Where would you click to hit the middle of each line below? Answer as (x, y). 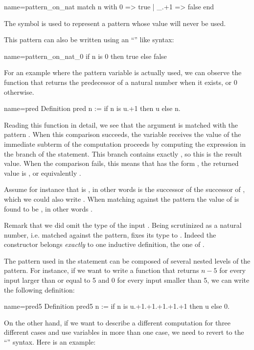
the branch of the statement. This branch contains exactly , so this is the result (123, 153)
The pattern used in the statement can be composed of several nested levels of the (127, 260)
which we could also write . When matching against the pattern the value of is (122, 199)
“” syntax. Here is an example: (50, 342)
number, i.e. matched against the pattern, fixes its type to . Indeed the (110, 234)
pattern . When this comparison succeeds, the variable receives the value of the (123, 134)
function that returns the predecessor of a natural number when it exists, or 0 (121, 82)
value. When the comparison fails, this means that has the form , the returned (121, 163)
